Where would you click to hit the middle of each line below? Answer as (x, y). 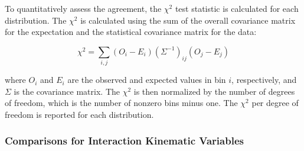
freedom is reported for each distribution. (79, 114)
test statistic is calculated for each (237, 8)
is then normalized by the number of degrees (214, 91)
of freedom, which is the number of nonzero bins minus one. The (121, 103)
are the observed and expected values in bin (147, 80)
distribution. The (36, 20)
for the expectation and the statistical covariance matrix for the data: (131, 32)
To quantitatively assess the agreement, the (83, 8)
